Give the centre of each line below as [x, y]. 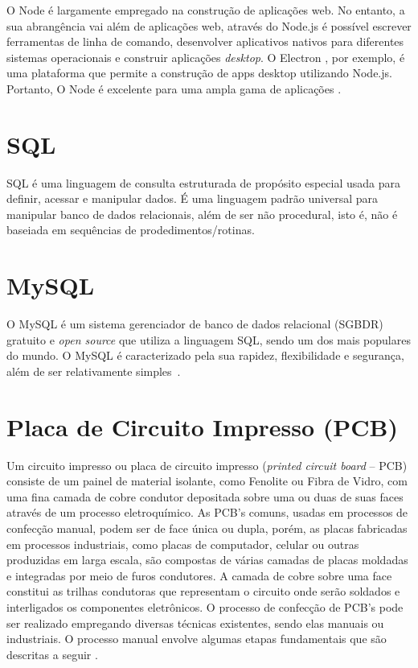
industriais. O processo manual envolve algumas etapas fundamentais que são [197, 639]
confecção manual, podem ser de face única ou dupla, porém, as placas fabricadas [207, 528]
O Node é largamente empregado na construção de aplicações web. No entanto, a [206, 10]
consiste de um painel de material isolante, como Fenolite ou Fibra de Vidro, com [207, 481]
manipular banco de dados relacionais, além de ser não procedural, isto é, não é [202, 214]
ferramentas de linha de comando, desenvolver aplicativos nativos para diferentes [205, 41]
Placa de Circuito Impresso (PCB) [203, 426]
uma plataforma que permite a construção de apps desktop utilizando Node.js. [199, 73]
